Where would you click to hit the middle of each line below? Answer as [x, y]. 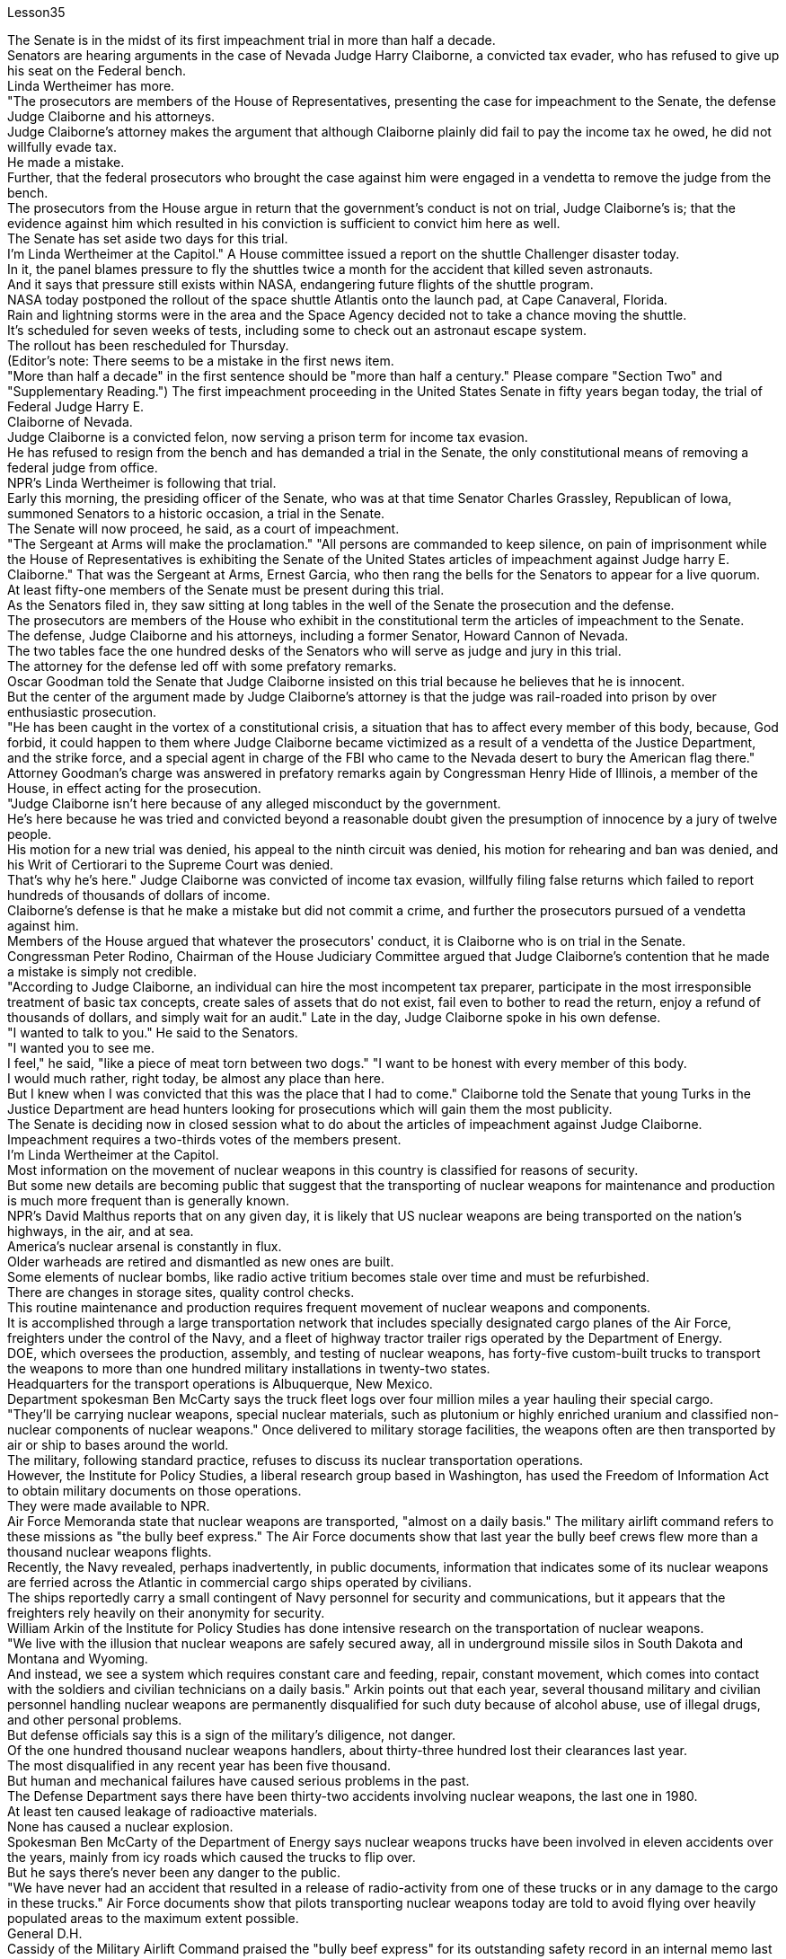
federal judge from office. [83, 468]
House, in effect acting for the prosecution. [134, 788]
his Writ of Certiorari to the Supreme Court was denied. [171, 865]
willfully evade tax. [62, 147]
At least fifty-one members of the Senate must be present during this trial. [226, 590]
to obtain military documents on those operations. [155, 1491]
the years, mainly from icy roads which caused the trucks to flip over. [212, 1857]
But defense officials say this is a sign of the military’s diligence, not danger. [232, 1735]
